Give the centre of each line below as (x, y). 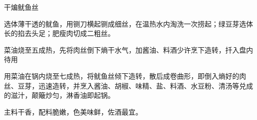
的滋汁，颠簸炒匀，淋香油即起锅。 (59, 95)
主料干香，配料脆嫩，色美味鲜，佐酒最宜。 (73, 111)
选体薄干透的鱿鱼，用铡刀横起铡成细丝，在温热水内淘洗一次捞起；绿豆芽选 (125, 23)
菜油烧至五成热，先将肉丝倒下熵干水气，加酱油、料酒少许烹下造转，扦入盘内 (128, 49)
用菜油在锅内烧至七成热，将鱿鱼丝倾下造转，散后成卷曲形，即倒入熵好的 (122, 75)
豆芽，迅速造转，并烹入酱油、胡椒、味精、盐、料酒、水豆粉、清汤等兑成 (135, 85)
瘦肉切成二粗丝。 (87, 33)
